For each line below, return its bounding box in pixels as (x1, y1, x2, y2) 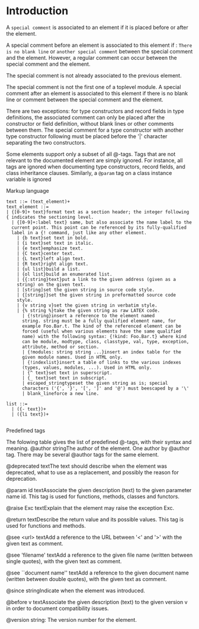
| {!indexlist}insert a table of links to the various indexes (21, 359, 182, 365)
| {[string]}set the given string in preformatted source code (17, 292, 176, 298)
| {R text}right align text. (17, 261, 89, 267)
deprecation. (6, 475, 37, 482)
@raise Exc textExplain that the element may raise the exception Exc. (6, 504, 175, 511)
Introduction (6, 4, 69, 18)
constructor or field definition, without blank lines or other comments (6, 120, 174, 127)
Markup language (6, 187, 49, 194)
